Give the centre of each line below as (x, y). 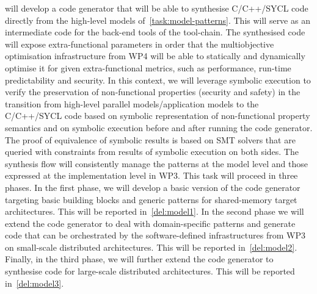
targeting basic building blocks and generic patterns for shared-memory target (151, 199)
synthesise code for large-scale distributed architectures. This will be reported (150, 271)
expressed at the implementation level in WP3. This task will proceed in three (151, 175)
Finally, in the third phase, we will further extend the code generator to (139, 259)
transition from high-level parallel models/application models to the (132, 103)
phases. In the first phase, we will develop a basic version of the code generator (153, 187)
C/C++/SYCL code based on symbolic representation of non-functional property (158, 116)
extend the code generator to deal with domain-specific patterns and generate (150, 223)
